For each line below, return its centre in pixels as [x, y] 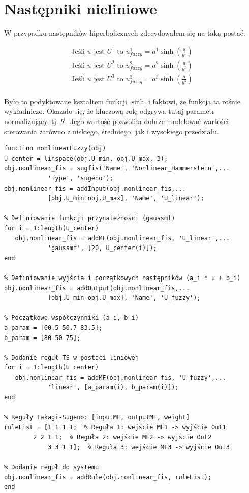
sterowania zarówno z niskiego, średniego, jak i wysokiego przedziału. [112, 131]
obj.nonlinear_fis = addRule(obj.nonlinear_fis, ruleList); [108, 477]
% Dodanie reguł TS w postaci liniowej [71, 358]
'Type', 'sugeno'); [80, 178]
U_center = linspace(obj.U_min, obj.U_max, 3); [86, 158]
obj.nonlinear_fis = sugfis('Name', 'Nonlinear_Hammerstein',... [117, 168]
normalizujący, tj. [31, 121]
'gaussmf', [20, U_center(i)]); [102, 248]
